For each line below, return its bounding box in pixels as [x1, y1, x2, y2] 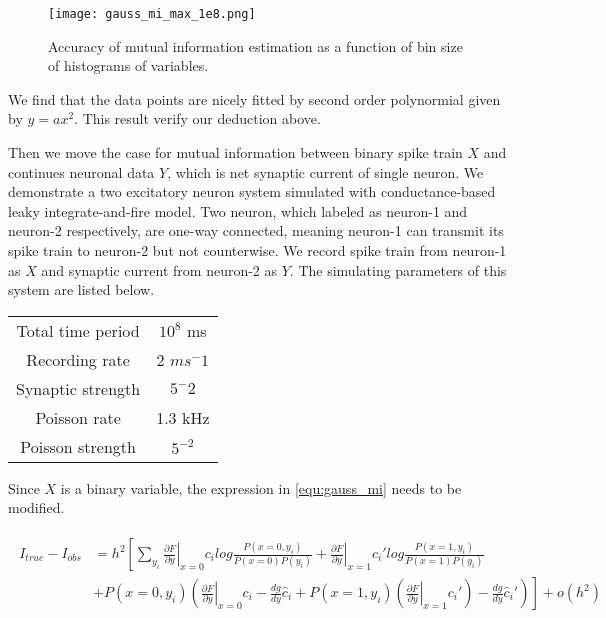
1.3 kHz [156, 405, 210, 429]
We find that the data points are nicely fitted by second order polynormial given [8, 88, 501, 109]
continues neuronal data [8, 161, 155, 182]
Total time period [16, 318, 140, 342]
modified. [8, 497, 65, 518]
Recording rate [26, 347, 130, 371]
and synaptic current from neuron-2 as [41, 259, 278, 280]
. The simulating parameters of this [289, 259, 507, 280]
